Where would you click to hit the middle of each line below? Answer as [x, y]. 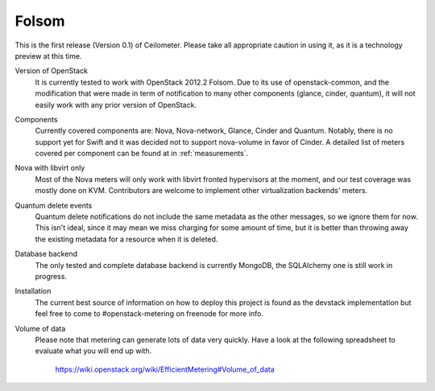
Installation [33, 291]
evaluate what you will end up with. [93, 351]
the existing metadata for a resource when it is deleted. [126, 239]
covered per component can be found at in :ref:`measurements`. [142, 154]
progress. [51, 276]
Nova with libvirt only [50, 168]
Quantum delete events [54, 205]
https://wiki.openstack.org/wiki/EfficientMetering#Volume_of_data [165, 369]
